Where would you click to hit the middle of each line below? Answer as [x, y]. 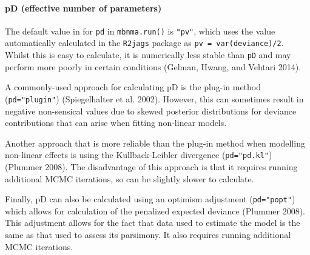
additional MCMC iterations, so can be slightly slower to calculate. [130, 178]
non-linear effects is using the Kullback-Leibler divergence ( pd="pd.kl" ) [139, 155]
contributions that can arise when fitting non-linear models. [116, 123]
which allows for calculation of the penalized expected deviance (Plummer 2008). [155, 210]
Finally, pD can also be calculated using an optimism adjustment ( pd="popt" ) [150, 199]
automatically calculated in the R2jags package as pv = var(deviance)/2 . [144, 43]
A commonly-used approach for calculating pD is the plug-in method [133, 87]
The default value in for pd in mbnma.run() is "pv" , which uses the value [140, 31]
